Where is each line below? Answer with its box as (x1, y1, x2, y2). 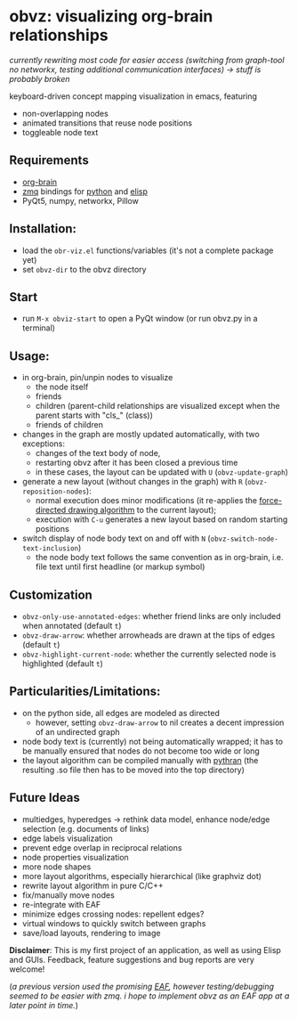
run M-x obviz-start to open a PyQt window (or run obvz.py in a (21, 314, 258, 324)
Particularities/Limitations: (9, 684, 161, 699)
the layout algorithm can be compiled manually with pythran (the (21, 754, 259, 765)
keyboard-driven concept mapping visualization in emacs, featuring (9, 91, 258, 102)
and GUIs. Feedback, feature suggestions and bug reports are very (9, 954, 255, 965)
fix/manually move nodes (21, 889, 116, 901)
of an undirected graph (35, 726, 120, 737)
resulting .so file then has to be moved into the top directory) (21, 764, 245, 775)
